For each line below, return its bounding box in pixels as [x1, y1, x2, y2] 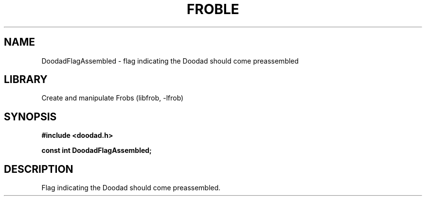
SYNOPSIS [4, 110, 57, 123]
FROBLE [187, 1, 239, 17]
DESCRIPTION [4, 163, 73, 175]
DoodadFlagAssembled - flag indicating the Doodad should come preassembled [41, 56, 299, 65]
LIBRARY [4, 73, 48, 86]
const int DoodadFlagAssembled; [41, 146, 152, 155]
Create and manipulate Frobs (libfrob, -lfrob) [41, 94, 184, 102]
